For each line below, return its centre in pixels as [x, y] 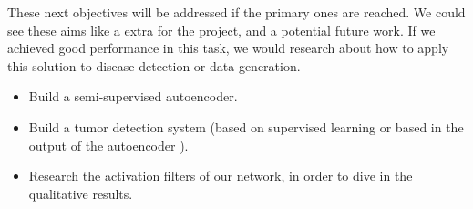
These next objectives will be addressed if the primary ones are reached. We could [236, 12]
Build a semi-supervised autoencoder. [133, 96]
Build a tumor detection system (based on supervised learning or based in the [246, 126]
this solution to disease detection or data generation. [154, 65]
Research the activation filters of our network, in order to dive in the [221, 176]
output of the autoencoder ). [108, 145]
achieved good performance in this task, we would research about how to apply [228, 48]
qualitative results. [81, 193]
